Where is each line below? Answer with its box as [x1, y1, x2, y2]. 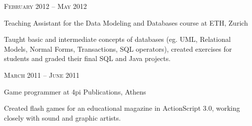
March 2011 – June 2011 [4, 69, 80, 80]
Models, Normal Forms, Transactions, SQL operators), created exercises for [4, 43, 232, 54]
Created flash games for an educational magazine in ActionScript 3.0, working [4, 103, 240, 113]
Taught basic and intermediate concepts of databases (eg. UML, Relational [4, 34, 231, 44]
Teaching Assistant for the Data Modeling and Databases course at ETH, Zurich [4, 17, 248, 28]
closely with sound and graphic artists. [4, 112, 121, 123]
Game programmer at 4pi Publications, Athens [4, 86, 146, 96]
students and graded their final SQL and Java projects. [4, 53, 171, 63]
